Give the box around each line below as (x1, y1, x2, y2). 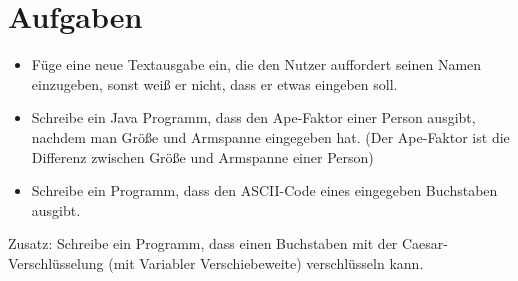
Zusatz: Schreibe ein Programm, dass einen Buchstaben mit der (8, 233, 398, 254)
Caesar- (402, 233, 448, 254)
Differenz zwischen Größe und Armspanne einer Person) (31, 146, 374, 167)
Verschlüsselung (8, 252, 104, 273)
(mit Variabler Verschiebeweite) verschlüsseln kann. (108, 252, 424, 273)
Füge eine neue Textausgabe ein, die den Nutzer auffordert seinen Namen (31, 54, 482, 75)
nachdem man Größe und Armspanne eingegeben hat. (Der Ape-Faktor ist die (31, 126, 510, 147)
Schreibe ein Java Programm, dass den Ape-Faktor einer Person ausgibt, (31, 107, 476, 128)
